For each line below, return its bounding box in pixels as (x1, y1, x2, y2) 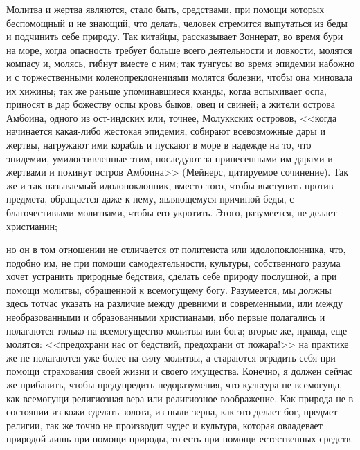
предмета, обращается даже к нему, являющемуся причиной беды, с (6, 191, 294, 206)
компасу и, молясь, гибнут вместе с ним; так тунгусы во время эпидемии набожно (6, 56, 355, 71)
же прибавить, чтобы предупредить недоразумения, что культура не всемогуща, (6, 377, 343, 392)
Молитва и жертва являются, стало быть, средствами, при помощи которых (6, 2, 325, 16)
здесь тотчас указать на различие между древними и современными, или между (6, 296, 343, 310)
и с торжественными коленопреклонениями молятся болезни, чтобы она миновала (6, 69, 353, 84)
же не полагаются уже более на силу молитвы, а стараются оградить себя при (6, 350, 336, 364)
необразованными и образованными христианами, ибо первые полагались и (6, 310, 325, 324)
